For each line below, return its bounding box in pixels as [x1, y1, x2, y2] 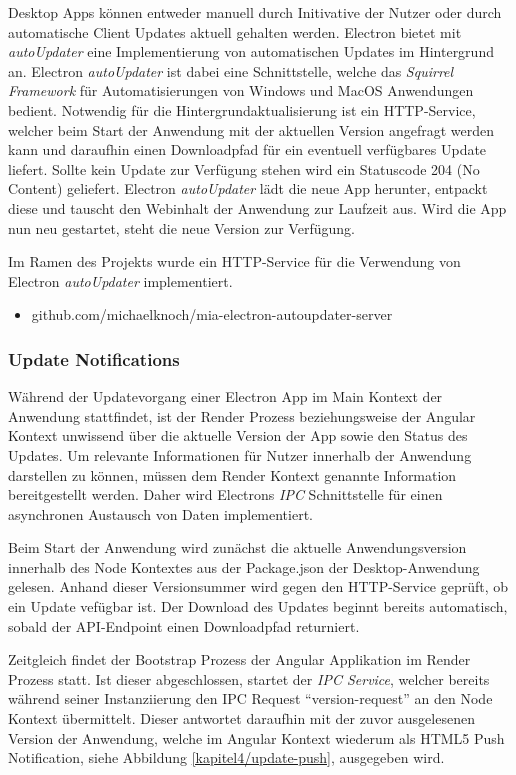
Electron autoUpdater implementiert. [8, 270, 233, 291]
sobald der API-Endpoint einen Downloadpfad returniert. [8, 615, 360, 636]
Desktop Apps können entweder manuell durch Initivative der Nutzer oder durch [8, 2, 502, 22]
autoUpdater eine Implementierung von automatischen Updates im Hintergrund [8, 41, 494, 62]
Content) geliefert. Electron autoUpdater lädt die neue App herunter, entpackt [8, 178, 488, 199]
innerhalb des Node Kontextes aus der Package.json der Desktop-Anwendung [8, 556, 480, 577]
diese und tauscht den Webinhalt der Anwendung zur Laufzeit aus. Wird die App [8, 197, 507, 218]
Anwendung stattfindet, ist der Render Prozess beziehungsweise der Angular [8, 405, 476, 426]
